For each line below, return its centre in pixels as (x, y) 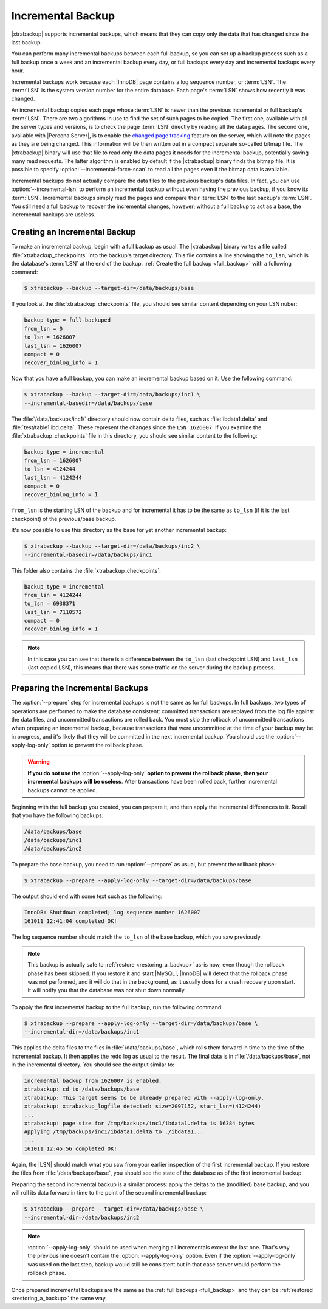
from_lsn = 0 (43, 329)
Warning (39, 762)
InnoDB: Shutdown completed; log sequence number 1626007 (112, 913)
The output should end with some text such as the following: (87, 896)
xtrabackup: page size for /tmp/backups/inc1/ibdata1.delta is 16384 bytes (139, 1123)
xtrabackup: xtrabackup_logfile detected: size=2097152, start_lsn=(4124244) (142, 1106)
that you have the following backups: (57, 815)
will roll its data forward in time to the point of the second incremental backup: (109, 1193)
